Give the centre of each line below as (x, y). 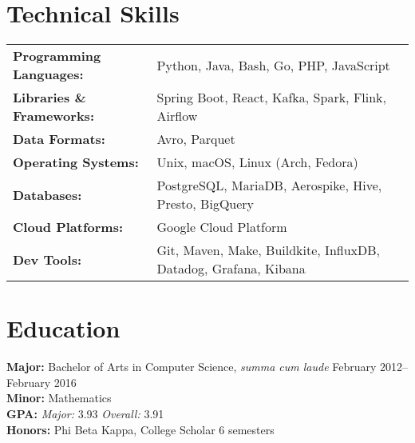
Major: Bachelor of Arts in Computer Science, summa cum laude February (192, 367)
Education (63, 328)
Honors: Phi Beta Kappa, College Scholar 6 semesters (140, 429)
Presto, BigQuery (206, 204)
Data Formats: (59, 139)
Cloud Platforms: (68, 227)
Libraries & (49, 98)
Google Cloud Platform (222, 227)
